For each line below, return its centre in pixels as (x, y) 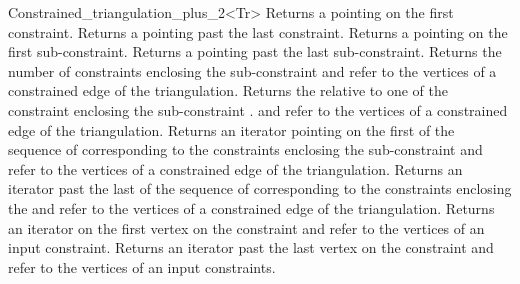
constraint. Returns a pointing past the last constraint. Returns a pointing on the (258, 31)
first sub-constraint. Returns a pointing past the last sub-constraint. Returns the (255, 51)
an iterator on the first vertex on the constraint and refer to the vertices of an (246, 227)
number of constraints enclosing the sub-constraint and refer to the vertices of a (252, 70)
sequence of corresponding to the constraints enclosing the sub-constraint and (245, 149)
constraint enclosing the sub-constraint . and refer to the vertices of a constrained (258, 109)
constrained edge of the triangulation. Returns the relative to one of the (228, 90)
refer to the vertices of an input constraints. (142, 266)
